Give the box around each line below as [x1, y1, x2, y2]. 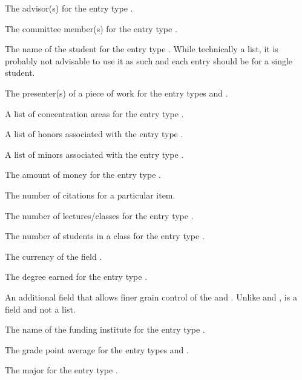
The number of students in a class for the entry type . [5, 229, 205, 242]
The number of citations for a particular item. [5, 188, 176, 201]
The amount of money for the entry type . [5, 168, 161, 181]
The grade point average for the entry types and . [5, 343, 189, 356]
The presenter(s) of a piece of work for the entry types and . [5, 86, 228, 99]
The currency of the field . [5, 249, 102, 262]
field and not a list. [5, 302, 76, 315]
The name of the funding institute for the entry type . [5, 323, 205, 336]
